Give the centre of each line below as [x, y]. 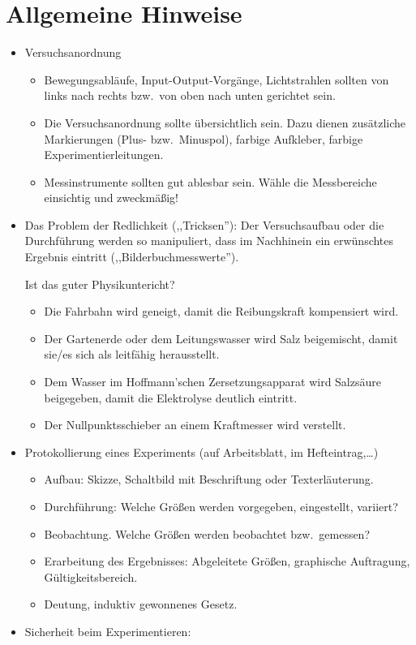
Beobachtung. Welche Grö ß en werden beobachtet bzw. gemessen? [207, 533]
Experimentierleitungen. [104, 155]
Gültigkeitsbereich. [91, 576]
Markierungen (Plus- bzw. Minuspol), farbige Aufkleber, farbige [204, 138]
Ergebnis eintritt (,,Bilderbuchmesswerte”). [132, 257]
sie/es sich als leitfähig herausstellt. [132, 354]
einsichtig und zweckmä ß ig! [111, 198]
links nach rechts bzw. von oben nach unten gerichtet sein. [190, 95]
